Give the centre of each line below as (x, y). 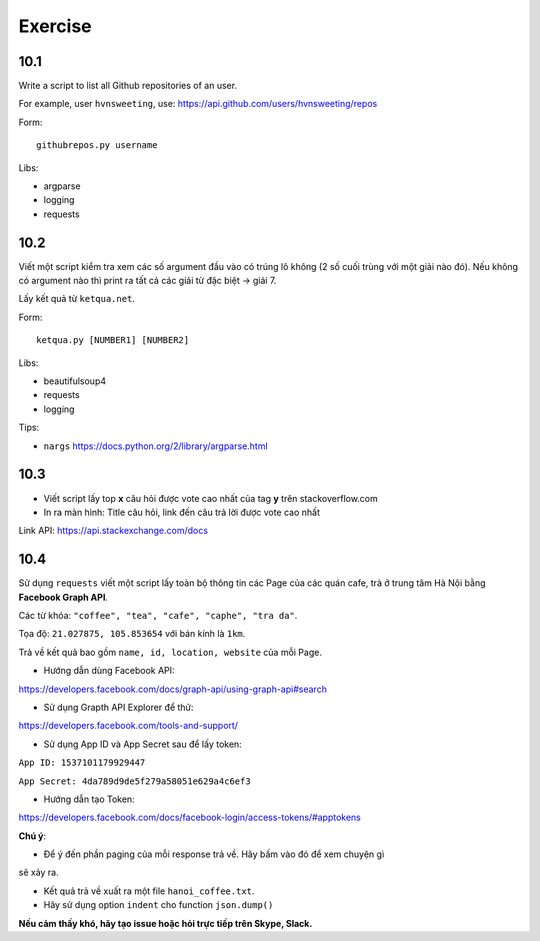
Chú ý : (32, 836)
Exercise (55, 26)
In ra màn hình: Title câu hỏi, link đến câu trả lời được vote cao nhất (181, 512)
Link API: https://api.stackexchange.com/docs (113, 531)
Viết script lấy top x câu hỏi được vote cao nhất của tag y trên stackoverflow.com (211, 498)
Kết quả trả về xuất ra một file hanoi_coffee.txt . (149, 891)
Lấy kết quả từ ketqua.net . (76, 299)
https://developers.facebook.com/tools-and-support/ (128, 726)
